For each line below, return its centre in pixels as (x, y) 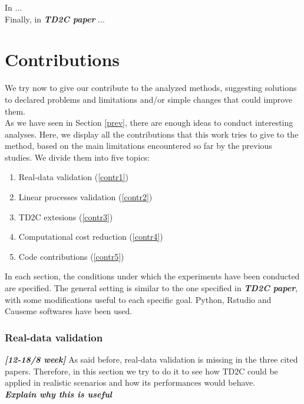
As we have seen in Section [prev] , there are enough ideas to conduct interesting (149, 123)
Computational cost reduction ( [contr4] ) (91, 237)
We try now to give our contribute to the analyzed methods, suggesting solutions (151, 88)
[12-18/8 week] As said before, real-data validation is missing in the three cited (151, 359)
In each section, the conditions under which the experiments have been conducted (152, 276)
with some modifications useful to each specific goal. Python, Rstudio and (138, 299)
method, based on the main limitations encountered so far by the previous (138, 146)
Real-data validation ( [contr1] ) (73, 177)
